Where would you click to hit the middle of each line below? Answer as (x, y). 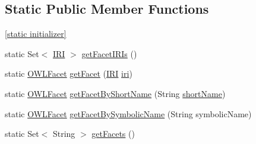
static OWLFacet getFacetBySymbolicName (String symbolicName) (128, 113)
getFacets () (113, 134)
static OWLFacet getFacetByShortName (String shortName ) (115, 93)
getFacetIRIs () (109, 53)
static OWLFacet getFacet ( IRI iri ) (69, 73)
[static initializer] (36, 34)
